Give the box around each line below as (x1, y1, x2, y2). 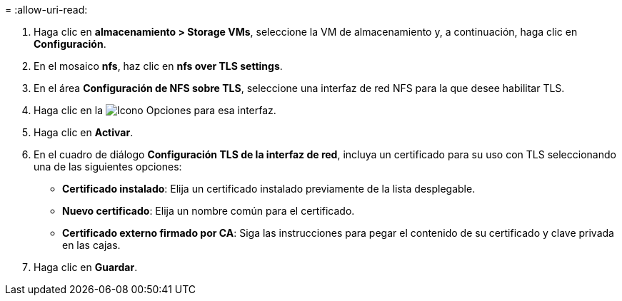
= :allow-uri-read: (5, 4, 88, 16)
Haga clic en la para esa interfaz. (34, 104, 276, 116)
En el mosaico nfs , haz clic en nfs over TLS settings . (34, 60, 283, 72)
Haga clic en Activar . (34, 126, 134, 138)
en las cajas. (62, 239, 121, 251)
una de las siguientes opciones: (34, 160, 182, 173)
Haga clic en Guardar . (34, 261, 138, 273)
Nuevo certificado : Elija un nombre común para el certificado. (62, 205, 355, 217)
